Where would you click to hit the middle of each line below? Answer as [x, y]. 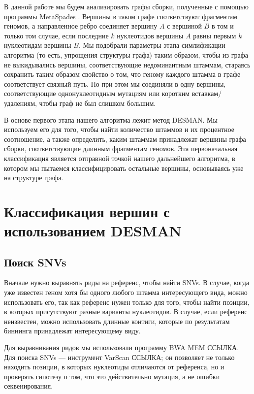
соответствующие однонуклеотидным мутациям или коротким [97, 93]
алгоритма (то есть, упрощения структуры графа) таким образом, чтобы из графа [126, 54]
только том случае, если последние [56, 35]
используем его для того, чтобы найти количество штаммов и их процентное [119, 129]
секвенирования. [29, 386]
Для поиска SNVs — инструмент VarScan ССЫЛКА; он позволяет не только [119, 357]
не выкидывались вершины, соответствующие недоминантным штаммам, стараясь [127, 64]
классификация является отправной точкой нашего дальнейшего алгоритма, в [120, 158]
